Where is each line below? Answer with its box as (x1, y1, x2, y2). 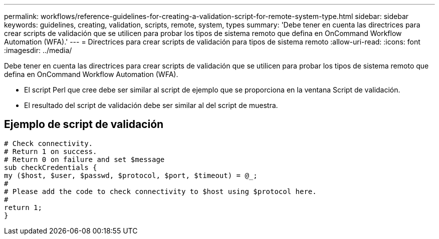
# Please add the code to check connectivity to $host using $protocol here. (4, 187, 317, 195)
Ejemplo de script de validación (4, 118, 164, 131)
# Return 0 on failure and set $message (4, 155, 165, 163)
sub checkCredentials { (4, 163, 97, 171)
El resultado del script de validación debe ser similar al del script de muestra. (24, 101, 278, 109)
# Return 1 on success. (4, 147, 97, 155)
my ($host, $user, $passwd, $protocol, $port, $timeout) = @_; (4, 171, 258, 179)
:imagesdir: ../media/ (4, 46, 72, 54)
